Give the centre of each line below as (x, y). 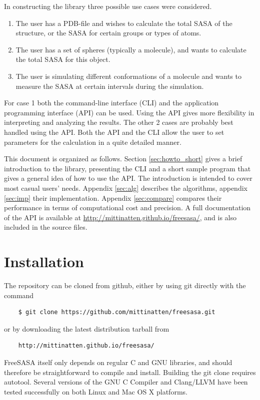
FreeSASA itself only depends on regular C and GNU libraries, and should (118, 362)
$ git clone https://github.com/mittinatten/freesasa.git (117, 312)
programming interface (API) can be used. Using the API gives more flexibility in (129, 112)
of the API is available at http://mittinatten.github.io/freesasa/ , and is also (120, 217)
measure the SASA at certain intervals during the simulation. (110, 86)
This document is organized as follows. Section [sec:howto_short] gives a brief (123, 159)
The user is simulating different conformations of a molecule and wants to (128, 76)
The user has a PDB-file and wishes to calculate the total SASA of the (124, 23)
